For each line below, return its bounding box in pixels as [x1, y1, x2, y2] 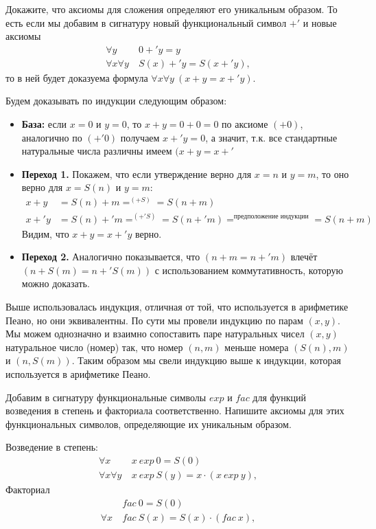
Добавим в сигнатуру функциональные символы [5, 390, 207, 404]
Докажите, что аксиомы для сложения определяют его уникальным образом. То [5, 2, 338, 16]
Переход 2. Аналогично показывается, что [21, 249, 200, 264]
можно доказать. [21, 276, 90, 291]
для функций [252, 390, 307, 404]
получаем [120, 130, 160, 144]
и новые [303, 15, 337, 30]
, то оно [316, 166, 349, 181]
